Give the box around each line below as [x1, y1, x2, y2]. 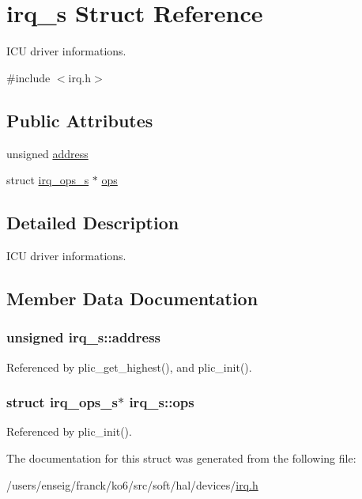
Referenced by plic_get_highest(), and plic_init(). [6, 358, 252, 375]
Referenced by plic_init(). [6, 423, 132, 440]
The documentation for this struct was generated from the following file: [6, 449, 356, 466]
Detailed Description [6, 210, 179, 235]
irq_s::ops [129, 392, 194, 412]
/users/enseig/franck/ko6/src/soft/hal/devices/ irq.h [6, 476, 258, 493]
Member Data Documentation [6, 285, 258, 310]
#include [6, 69, 51, 85]
